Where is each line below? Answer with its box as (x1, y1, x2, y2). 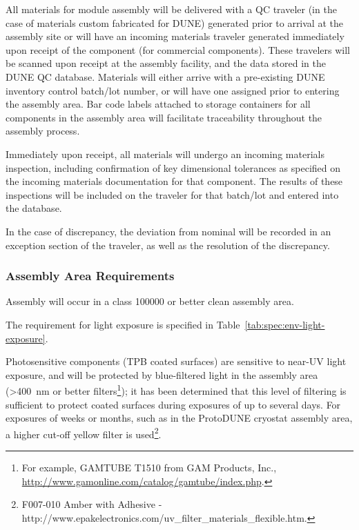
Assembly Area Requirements (6, 267, 175, 284)
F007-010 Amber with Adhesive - (21, 497, 162, 511)
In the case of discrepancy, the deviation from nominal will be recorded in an (6, 224, 331, 238)
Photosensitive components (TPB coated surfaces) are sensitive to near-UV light (6, 354, 347, 369)
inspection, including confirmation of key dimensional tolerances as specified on (6, 160, 341, 175)
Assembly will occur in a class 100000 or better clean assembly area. (6, 294, 294, 308)
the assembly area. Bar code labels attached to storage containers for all (6, 97, 311, 111)
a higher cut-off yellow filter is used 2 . (6, 424, 162, 441)
